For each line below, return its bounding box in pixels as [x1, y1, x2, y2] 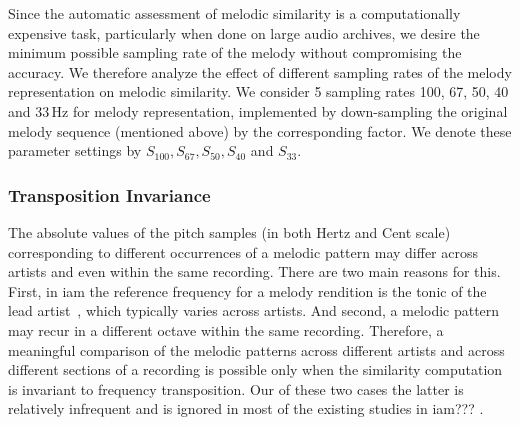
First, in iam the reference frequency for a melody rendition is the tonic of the [8, 280, 487, 301]
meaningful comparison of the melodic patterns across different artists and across [8, 339, 505, 360]
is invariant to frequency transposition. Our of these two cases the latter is [8, 378, 464, 399]
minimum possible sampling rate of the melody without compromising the [8, 42, 462, 63]
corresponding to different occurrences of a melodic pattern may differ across [8, 241, 478, 262]
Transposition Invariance [8, 182, 211, 207]
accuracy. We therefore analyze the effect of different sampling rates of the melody [8, 61, 512, 82]
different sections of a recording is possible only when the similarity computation [8, 359, 503, 380]
